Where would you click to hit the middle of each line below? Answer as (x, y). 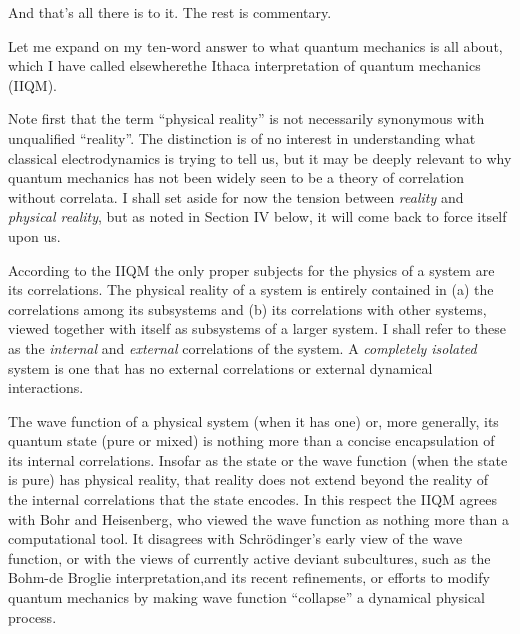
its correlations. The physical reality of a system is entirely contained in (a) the (251, 289)
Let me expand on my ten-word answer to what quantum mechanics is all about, (255, 45)
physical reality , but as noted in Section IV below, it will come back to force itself (257, 216)
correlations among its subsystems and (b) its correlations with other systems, (247, 308)
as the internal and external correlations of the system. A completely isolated (242, 347)
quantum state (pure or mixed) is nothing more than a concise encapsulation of (251, 440)
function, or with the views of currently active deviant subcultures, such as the (249, 557)
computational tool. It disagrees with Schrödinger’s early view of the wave (235, 538)
